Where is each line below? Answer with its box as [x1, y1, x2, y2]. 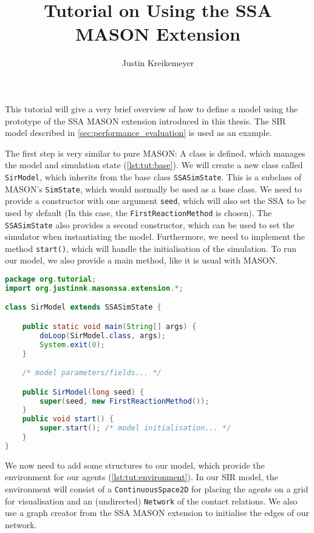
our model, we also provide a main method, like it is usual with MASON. [5, 254, 278, 266]
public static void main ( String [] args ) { [22, 322, 197, 331]
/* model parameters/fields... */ [22, 368, 162, 378]
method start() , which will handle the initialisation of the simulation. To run [5, 242, 297, 254]
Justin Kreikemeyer [121, 56, 194, 69]
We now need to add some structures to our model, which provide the [5, 458, 265, 471]
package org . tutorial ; [5, 275, 97, 283]
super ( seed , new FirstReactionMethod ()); [39, 396, 210, 406]
